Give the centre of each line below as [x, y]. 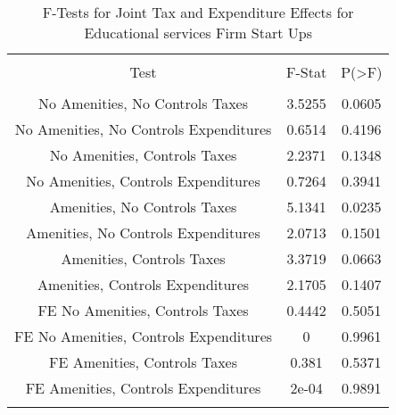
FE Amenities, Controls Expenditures [143, 388]
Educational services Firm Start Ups [198, 33]
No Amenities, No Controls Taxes [143, 103]
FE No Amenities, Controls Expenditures [144, 336]
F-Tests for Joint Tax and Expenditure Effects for [198, 12]
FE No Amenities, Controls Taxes [143, 310]
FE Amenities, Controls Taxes [143, 362]
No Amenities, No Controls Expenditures [143, 129]
